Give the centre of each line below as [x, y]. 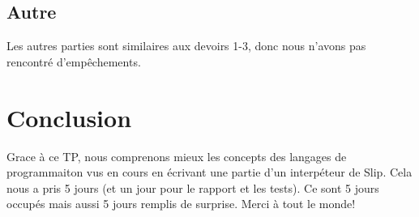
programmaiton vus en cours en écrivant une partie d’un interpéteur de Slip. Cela [209, 172]
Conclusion [69, 117]
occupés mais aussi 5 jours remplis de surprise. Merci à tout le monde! [181, 204]
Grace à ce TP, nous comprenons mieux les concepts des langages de [177, 156]
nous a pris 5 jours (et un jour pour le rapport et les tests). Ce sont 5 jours [193, 187]
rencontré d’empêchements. [74, 61]
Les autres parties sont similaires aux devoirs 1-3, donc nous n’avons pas [186, 46]
